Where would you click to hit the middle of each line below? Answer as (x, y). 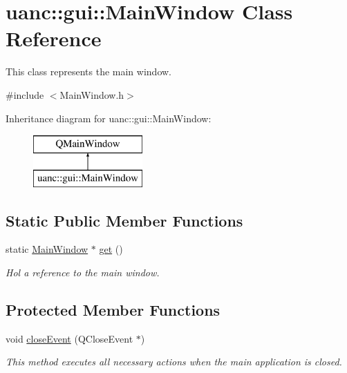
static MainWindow (47, 249)
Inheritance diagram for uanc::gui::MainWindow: (109, 118)
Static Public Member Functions (124, 220)
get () (111, 249)
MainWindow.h (92, 94)
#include (25, 94)
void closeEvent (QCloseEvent (69, 338)
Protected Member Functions (113, 310)
